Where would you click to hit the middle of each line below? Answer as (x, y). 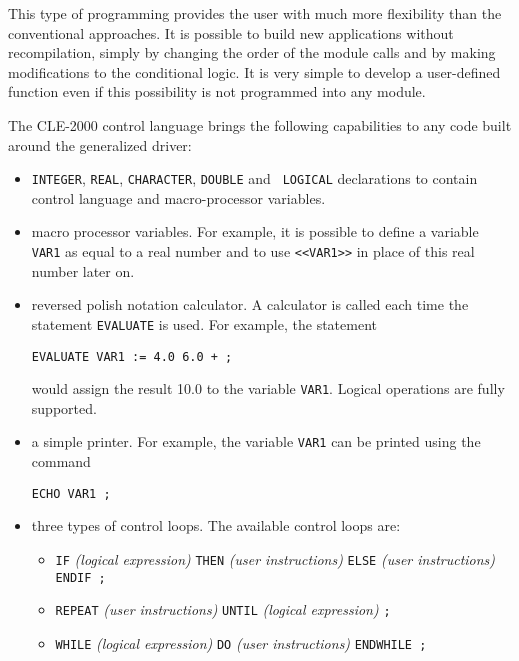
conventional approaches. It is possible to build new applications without (231, 32)
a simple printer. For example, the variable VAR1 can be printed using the (256, 441)
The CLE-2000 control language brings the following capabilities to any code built (260, 124)
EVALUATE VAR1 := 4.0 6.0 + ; (132, 356)
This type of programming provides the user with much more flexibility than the (255, 13)
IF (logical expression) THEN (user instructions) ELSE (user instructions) (275, 558)
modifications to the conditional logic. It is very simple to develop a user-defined (254, 71)
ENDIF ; (80, 577)
